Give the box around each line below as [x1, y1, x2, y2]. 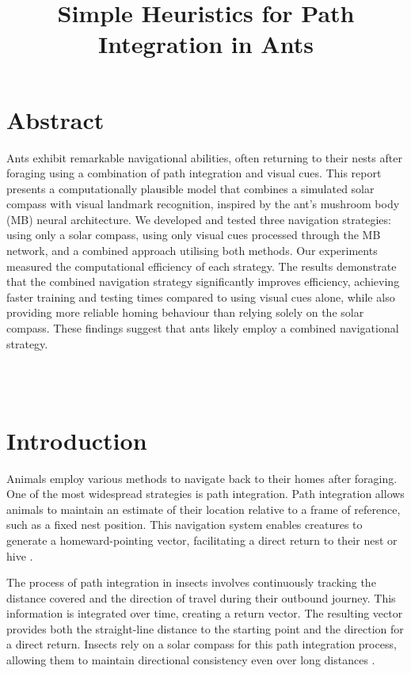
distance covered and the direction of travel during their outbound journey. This [6, 589, 396, 606]
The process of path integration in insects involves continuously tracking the [6, 574, 376, 591]
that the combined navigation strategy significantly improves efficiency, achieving [6, 273, 400, 290]
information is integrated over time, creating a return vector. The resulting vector [6, 605, 403, 622]
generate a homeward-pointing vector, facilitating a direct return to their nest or [6, 531, 398, 548]
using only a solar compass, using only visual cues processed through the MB [6, 226, 381, 243]
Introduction [6, 424, 147, 456]
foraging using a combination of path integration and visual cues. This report [6, 165, 382, 181]
